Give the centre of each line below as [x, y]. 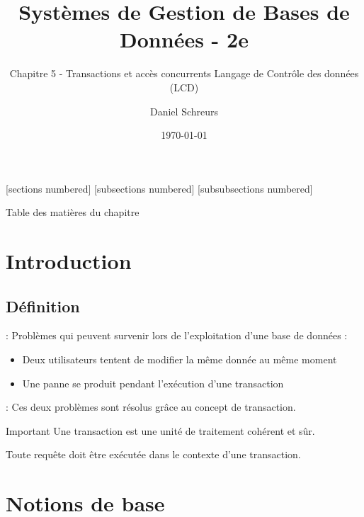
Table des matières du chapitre [73, 212]
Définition [43, 306]
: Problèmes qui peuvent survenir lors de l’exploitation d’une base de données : [177, 335]
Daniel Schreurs [184, 111]
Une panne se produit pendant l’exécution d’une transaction [153, 383]
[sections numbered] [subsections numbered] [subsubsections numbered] [159, 188]
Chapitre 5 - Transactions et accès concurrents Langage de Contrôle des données [184, 73]
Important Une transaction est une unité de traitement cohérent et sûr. [160, 430]
